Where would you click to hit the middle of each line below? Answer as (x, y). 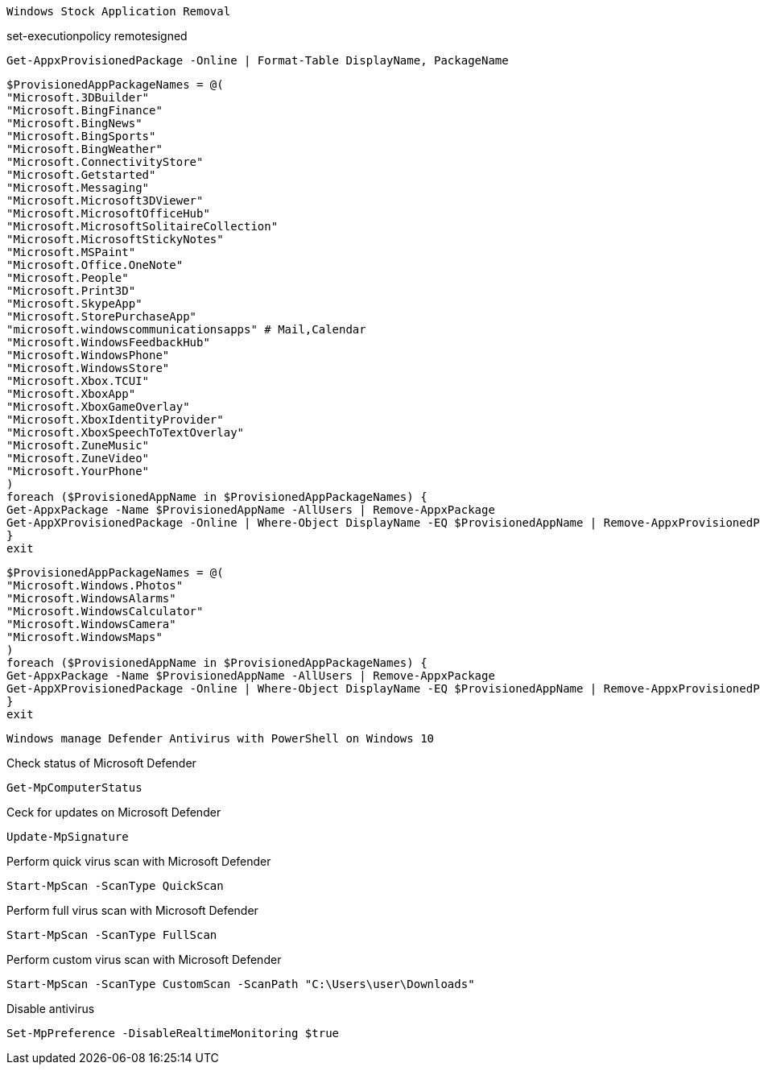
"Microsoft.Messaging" (78, 188)
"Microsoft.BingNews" (74, 123)
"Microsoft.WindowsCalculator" (105, 611)
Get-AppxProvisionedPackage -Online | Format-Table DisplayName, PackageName (258, 60)
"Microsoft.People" (68, 278)
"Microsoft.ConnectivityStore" (105, 162)
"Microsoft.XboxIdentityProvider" (115, 420)
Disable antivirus (51, 1009)
